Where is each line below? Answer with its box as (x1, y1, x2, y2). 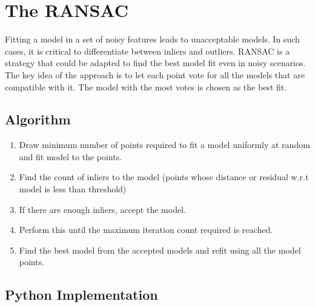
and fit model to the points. (19, 150, 122, 163)
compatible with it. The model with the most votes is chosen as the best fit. (5, 80, 287, 93)
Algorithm (5, 110, 71, 129)
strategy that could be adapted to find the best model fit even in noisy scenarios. (5, 56, 306, 69)
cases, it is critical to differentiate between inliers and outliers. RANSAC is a (5, 44, 290, 57)
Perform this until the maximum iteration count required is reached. (19, 223, 273, 236)
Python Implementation (5, 285, 158, 304)
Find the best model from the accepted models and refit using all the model (19, 243, 301, 256)
